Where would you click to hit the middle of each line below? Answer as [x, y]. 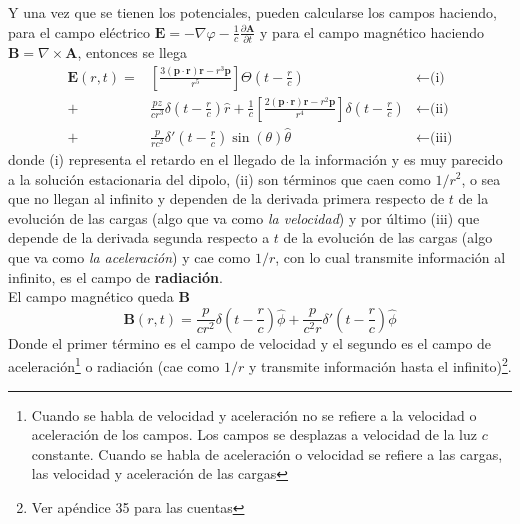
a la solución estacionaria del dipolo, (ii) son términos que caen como [219, 178]
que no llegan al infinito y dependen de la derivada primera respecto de [226, 198]
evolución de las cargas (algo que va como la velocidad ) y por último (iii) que [244, 217]
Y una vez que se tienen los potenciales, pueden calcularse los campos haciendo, [252, 12]
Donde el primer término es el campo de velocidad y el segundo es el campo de [250, 342]
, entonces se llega [132, 51]
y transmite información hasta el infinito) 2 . [380, 364]
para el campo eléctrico [79, 31]
